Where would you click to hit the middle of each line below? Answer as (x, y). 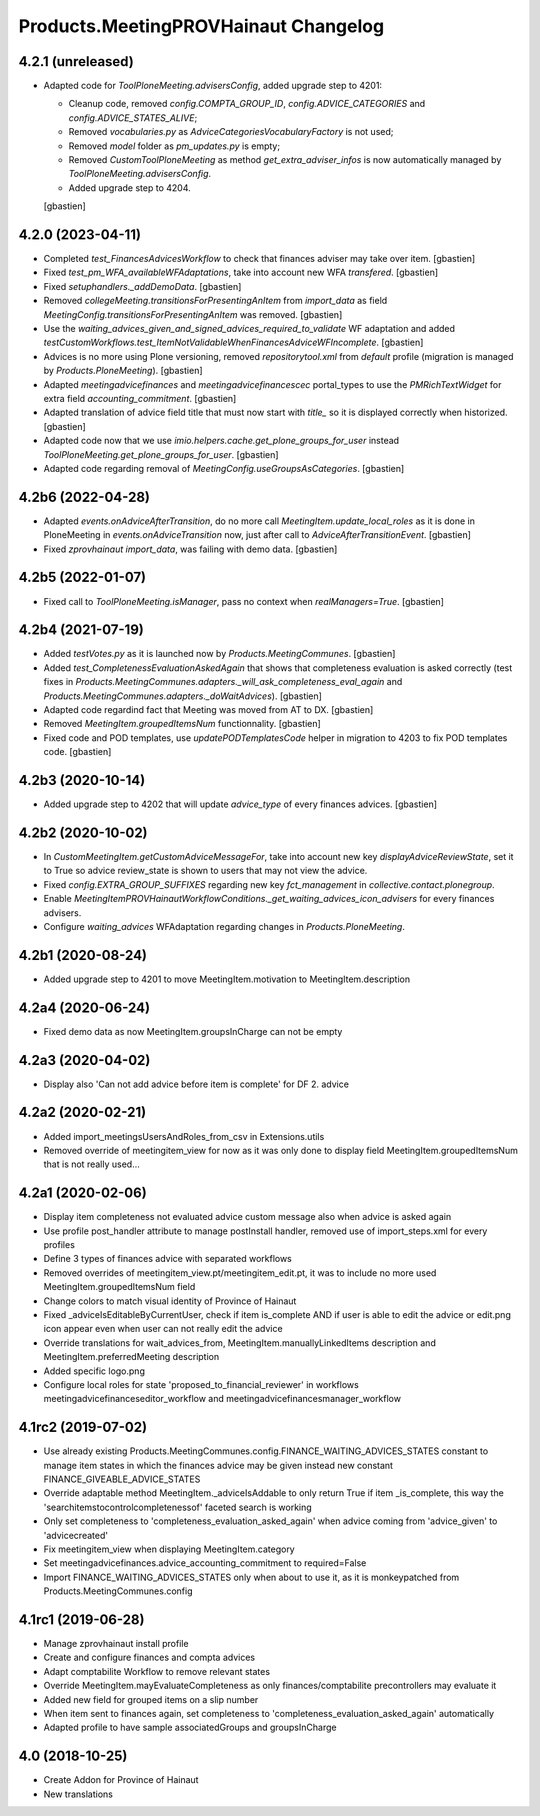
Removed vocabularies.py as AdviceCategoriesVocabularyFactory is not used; (231, 132)
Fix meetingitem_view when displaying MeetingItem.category (169, 1549)
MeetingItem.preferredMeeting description (131, 1357)
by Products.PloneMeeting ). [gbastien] (123, 371)
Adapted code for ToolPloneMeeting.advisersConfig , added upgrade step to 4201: (213, 86)
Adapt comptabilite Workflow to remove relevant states (156, 1671)
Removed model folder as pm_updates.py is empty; (174, 146)
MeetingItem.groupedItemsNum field (119, 1287)
